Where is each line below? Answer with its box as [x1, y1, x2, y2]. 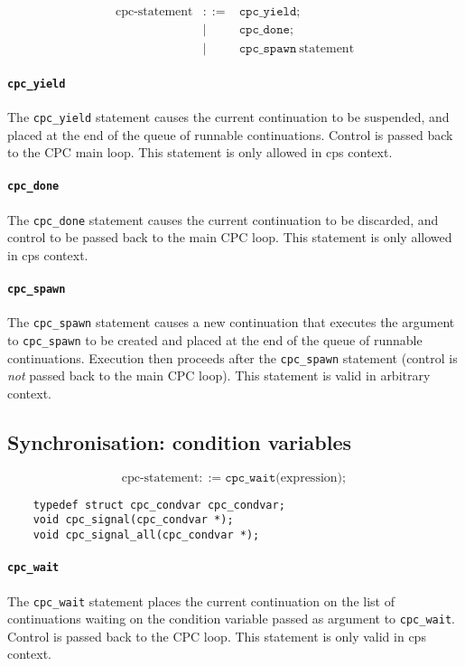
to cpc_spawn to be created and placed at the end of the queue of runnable [7, 331, 423, 350]
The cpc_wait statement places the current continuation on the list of [7, 591, 395, 610]
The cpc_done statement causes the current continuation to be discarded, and [7, 210, 439, 229]
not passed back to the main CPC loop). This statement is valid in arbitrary [7, 366, 431, 385]
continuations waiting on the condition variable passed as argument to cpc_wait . [7, 609, 455, 628]
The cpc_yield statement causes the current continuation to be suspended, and [7, 107, 450, 126]
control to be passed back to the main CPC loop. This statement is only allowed [7, 228, 452, 247]
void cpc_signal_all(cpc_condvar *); [33, 529, 260, 542]
